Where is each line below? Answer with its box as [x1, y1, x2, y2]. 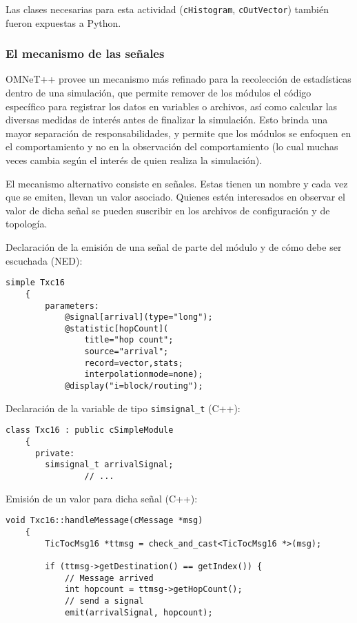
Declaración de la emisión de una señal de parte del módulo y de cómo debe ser [6, 240, 342, 254]
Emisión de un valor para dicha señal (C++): [6, 491, 198, 505]
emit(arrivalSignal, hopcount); [64, 607, 213, 617]
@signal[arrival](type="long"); [64, 312, 213, 323]
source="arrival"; [84, 347, 169, 357]
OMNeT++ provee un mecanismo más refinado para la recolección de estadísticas [6, 72, 351, 86]
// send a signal [64, 595, 144, 606]
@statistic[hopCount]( [64, 323, 169, 334]
